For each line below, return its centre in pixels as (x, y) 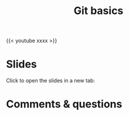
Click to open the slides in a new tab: (51, 81)
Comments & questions (64, 104)
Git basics (99, 11)
